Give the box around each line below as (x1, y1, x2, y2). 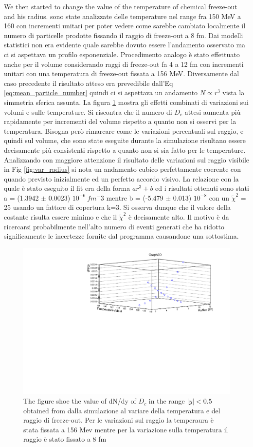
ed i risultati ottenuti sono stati (155, 183, 249, 193)
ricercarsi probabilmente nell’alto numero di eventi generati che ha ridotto (4, 221, 225, 231)
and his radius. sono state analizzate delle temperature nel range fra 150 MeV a (4, 11, 241, 21)
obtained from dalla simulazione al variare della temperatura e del (23, 405, 220, 415)
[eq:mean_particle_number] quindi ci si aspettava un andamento (4, 87, 198, 98)
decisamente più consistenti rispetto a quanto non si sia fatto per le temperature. (4, 144, 246, 155)
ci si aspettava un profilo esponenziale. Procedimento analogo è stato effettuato (4, 49, 240, 59)
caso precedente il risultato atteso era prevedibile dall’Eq (4, 78, 173, 88)
